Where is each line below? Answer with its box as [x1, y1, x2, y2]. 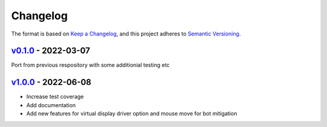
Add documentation [26, 101, 76, 108]
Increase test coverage [26, 93, 84, 101]
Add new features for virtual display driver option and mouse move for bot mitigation [26, 110, 237, 117]
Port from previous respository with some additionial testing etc [11, 61, 170, 69]
